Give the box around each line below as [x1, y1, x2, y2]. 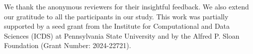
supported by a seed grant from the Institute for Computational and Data [4, 21, 230, 31]
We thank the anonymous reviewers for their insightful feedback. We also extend [4, 1, 249, 11]
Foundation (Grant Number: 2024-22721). [4, 40, 131, 51]
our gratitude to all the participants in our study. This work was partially [4, 11, 229, 21]
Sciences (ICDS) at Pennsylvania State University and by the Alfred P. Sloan [4, 30, 240, 41]
